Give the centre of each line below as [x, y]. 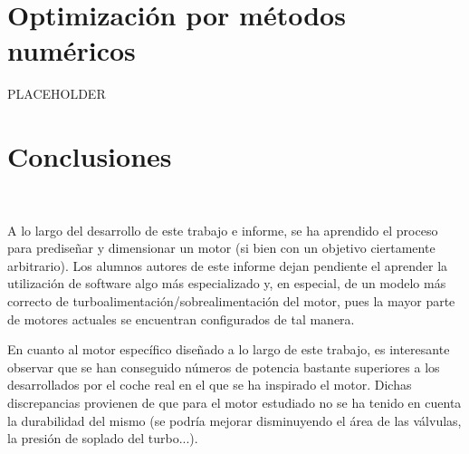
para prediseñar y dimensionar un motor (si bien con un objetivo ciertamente [221, 248]
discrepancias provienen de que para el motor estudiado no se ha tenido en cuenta [234, 402]
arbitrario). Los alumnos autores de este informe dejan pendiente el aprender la [228, 265]
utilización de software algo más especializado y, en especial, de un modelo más [227, 283]
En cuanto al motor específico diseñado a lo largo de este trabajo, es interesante [229, 349]
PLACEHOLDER [57, 94]
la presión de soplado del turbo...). [103, 438]
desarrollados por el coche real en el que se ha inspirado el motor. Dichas [210, 385]
